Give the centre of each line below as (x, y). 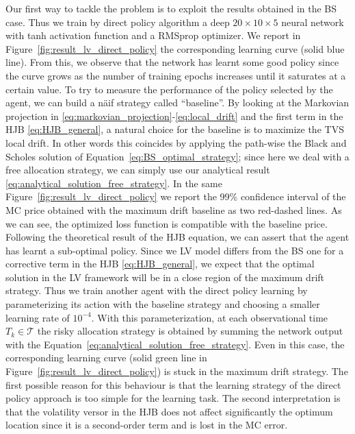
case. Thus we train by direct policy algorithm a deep (118, 22)
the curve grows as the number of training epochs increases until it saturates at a (176, 75)
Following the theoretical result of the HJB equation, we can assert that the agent (177, 237)
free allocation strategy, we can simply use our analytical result (138, 170)
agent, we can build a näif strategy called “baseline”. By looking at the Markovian (177, 103)
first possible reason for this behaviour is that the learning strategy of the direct (173, 384)
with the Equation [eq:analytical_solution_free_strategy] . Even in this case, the (175, 344)
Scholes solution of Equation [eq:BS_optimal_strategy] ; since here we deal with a (177, 156)
